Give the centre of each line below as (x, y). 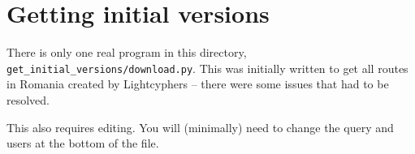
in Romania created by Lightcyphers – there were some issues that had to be (198, 84)
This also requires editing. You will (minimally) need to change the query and (200, 127)
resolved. (28, 99)
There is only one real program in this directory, (127, 52)
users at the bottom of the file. (83, 143)
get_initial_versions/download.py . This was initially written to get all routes (207, 68)
